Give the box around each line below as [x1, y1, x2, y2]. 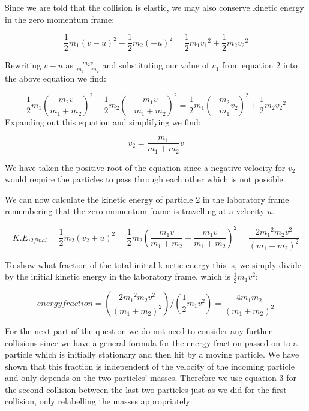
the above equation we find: [5, 72, 106, 85]
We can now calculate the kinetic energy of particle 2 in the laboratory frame [5, 193, 289, 205]
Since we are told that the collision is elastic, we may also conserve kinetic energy [5, 1, 304, 13]
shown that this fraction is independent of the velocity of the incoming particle [5, 359, 295, 372]
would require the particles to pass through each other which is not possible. [5, 173, 286, 185]
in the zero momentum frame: [5, 13, 115, 25]
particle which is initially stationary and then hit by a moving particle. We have [5, 348, 299, 361]
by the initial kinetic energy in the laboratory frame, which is [5, 270, 230, 283]
